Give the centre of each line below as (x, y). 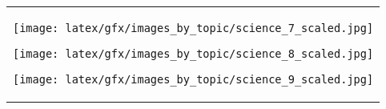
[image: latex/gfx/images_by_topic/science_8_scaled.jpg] (193, 54)
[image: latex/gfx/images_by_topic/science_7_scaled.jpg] (193, 28)
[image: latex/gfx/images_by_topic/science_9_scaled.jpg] (193, 79)
